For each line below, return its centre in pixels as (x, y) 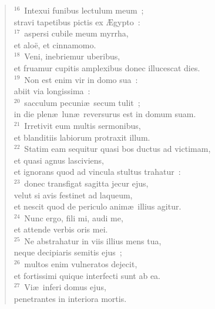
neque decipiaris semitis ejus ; (68, 252)
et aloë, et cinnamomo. (55, 44)
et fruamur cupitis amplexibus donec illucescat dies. (107, 67)
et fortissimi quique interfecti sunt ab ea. (87, 275)
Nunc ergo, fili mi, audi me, (74, 217)
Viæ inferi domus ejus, (65, 287)
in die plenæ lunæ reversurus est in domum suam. (105, 114)
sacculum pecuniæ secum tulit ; (82, 102)
